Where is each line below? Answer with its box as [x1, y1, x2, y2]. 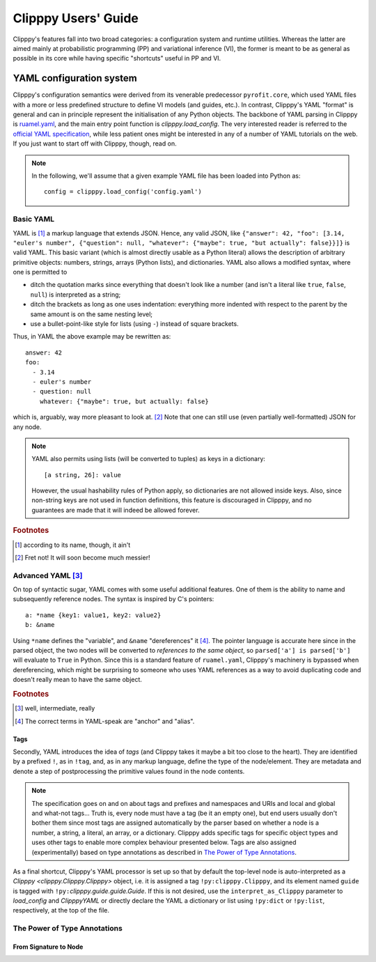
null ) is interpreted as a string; [30, 290, 121, 299]
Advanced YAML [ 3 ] [13, 571, 83, 580]
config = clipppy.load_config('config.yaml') [44, 188, 202, 196]
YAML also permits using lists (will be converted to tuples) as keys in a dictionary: [31, 455, 266, 463]
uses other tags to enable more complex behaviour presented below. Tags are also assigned [31, 838, 297, 846]
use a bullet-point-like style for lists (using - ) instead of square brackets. [30, 320, 240, 328]
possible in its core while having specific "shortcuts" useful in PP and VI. [13, 54, 221, 63]
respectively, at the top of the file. [13, 906, 110, 915]
